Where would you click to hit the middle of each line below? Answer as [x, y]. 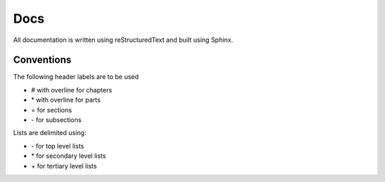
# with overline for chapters [72, 90]
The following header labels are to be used [76, 77]
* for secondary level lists [68, 156]
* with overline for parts [66, 100]
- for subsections [56, 120]
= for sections [52, 109]
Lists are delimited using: [50, 133]
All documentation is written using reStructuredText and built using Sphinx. [123, 40]
